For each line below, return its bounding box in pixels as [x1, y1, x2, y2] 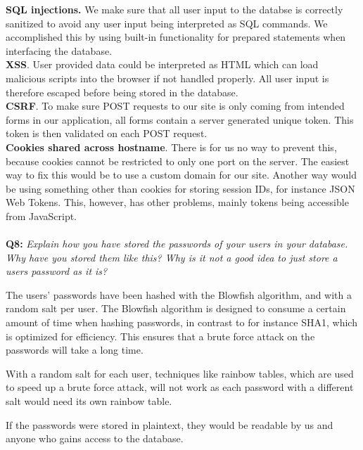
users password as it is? [6, 264, 108, 278]
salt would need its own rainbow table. [6, 394, 172, 409]
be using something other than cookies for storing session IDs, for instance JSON [6, 181, 355, 195]
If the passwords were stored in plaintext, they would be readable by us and [6, 417, 333, 432]
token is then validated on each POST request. [6, 126, 208, 141]
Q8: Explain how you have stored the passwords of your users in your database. [6, 236, 348, 251]
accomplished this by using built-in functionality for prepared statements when [6, 30, 346, 44]
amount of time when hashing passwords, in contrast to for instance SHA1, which [6, 315, 357, 330]
